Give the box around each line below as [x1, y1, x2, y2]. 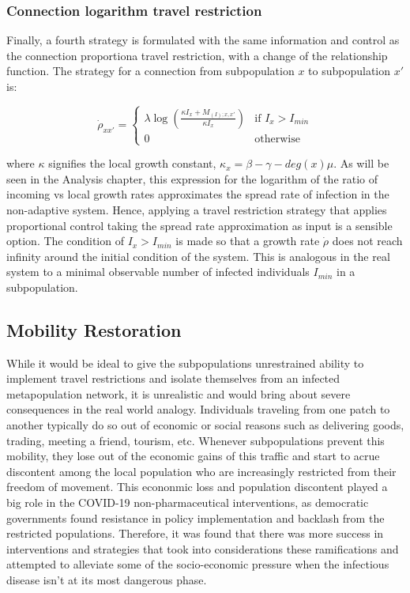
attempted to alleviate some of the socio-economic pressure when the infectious [6, 556, 389, 572]
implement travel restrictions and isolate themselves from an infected [6, 370, 340, 387]
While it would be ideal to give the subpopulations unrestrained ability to [6, 354, 364, 371]
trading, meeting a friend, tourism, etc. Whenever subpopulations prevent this [6, 432, 385, 448]
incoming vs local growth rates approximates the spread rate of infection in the [6, 186, 389, 202]
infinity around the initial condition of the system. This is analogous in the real [6, 247, 390, 264]
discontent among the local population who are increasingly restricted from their [6, 463, 397, 479]
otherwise [254, 133, 300, 145]
